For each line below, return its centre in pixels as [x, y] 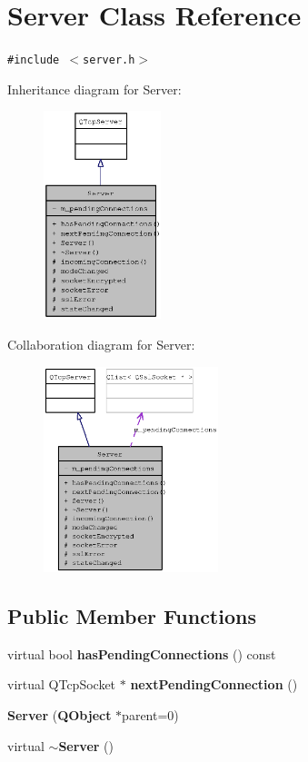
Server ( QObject [60, 715]
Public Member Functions [132, 616]
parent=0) [150, 715]
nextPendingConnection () [214, 684]
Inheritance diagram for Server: [94, 89]
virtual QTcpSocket [62, 684]
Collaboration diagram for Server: [101, 344]
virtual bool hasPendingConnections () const [142, 653]
